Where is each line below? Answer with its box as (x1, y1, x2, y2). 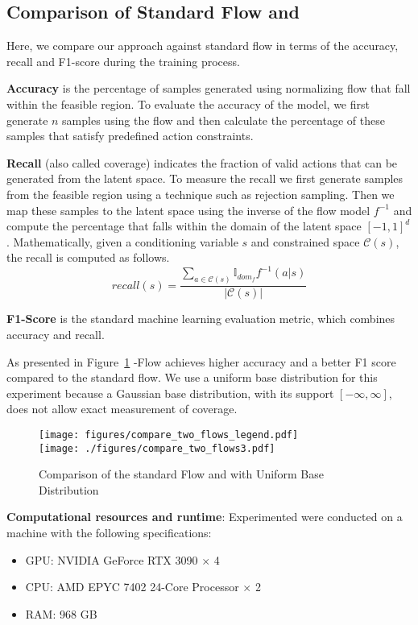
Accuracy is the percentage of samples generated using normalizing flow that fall (6, 80, 411, 97)
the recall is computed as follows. (6, 249, 170, 266)
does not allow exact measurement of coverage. (6, 400, 238, 417)
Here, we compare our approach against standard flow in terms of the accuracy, (6, 37, 399, 54)
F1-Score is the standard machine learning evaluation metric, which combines (6, 310, 395, 327)
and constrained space (250, 233, 360, 250)
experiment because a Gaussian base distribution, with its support (6, 384, 334, 401)
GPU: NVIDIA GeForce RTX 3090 (25, 551, 198, 568)
